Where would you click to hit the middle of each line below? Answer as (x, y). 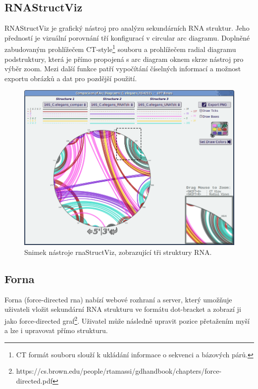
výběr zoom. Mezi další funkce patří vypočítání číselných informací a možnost (123, 69)
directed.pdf (34, 380)
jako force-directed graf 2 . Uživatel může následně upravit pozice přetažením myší (127, 320)
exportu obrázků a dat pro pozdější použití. (71, 78)
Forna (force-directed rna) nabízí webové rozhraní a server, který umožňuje (118, 299)
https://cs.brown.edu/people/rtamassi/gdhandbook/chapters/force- (119, 371)
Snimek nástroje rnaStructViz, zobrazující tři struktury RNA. (118, 252)
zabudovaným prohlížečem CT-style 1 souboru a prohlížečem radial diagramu (120, 49)
